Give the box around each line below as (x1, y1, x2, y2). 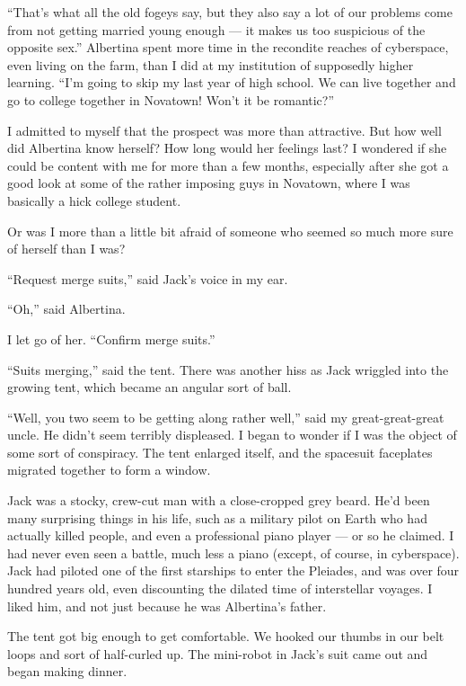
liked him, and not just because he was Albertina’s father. (7, 596, 327, 615)
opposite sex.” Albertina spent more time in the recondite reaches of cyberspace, (7, 38, 449, 57)
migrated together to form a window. (7, 460, 211, 479)
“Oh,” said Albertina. (7, 299, 126, 318)
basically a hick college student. (7, 191, 181, 209)
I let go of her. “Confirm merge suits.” (7, 329, 215, 348)
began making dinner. (7, 662, 127, 681)
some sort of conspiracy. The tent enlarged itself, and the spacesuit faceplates (7, 442, 433, 461)
